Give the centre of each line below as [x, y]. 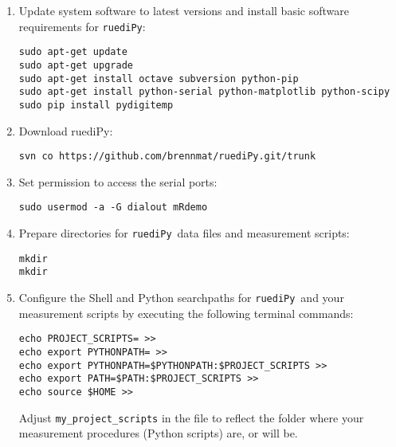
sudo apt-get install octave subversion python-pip [159, 78]
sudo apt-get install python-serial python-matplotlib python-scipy [204, 92]
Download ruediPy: [66, 130]
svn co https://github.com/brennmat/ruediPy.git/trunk [167, 157]
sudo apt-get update [73, 52]
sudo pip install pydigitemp [96, 105]
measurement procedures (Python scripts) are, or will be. [158, 433]
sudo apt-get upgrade [76, 65]
